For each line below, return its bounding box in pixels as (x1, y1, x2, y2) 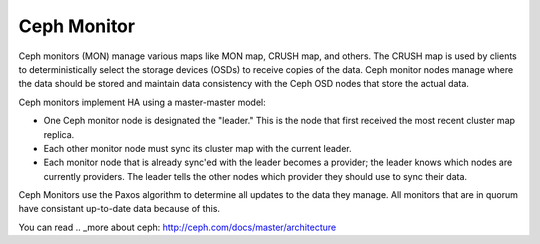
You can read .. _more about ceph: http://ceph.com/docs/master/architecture (18, 221, 337, 233)
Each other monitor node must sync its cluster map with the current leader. (43, 142, 352, 154)
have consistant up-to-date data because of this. (18, 203, 220, 215)
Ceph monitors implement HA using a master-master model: (18, 96, 267, 108)
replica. (43, 128, 75, 140)
